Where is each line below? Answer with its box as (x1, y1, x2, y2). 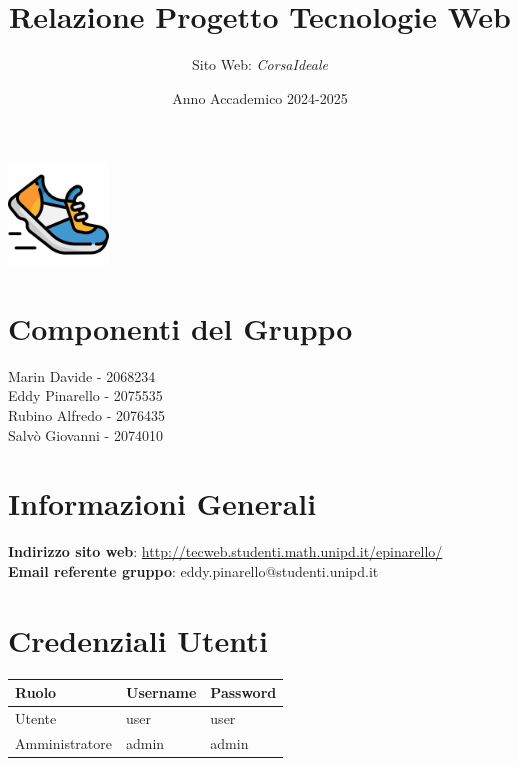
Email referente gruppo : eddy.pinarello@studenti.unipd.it (8, 560, 379, 581)
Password (210, 682, 277, 703)
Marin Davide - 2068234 (8, 365, 156, 386)
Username (126, 682, 197, 703)
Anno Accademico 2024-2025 (172, 87, 348, 108)
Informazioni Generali (8, 483, 317, 524)
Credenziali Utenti (8, 619, 268, 660)
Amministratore (15, 732, 112, 753)
